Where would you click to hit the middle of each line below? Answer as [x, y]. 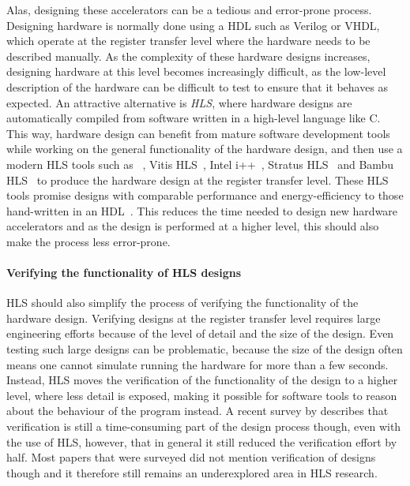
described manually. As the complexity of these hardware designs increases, [188, 56]
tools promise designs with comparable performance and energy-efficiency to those [205, 195]
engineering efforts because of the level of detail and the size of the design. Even [200, 333]
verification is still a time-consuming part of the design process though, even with [204, 426]
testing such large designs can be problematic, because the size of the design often [205, 349]
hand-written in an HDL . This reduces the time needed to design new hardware [202, 210]
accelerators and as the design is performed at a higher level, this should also [193, 226]
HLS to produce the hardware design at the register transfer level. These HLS [197, 179]
